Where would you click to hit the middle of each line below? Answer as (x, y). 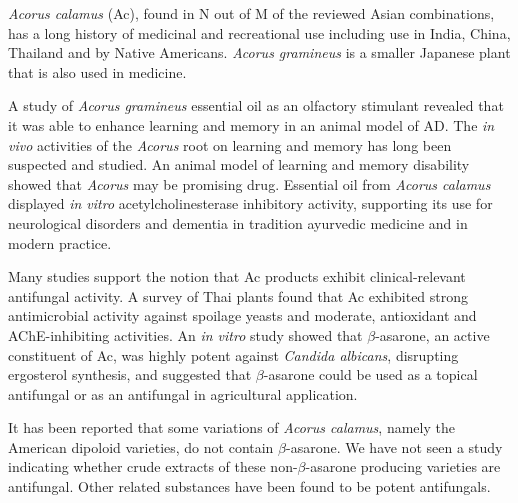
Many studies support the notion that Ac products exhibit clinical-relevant (237, 276)
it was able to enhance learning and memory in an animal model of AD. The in (251, 124)
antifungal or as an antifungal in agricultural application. (183, 393)
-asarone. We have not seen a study (394, 446)
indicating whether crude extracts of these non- (153, 466)
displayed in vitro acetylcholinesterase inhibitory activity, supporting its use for (250, 203)
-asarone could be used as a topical (370, 374)
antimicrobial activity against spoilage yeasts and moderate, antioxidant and (242, 315)
